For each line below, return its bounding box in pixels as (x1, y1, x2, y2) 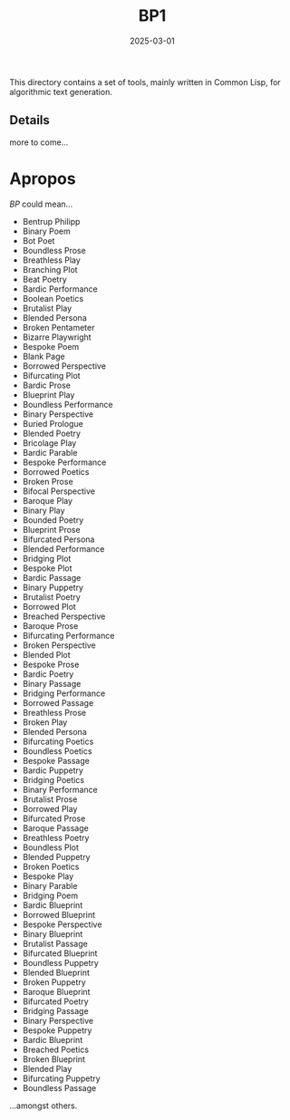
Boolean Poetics (22, 293, 84, 304)
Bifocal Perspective (22, 486, 95, 497)
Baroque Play (22, 495, 73, 506)
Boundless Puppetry (22, 957, 100, 968)
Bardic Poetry (22, 668, 74, 680)
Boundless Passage (22, 1082, 97, 1093)
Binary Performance (22, 784, 98, 795)
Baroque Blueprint (22, 986, 91, 997)
